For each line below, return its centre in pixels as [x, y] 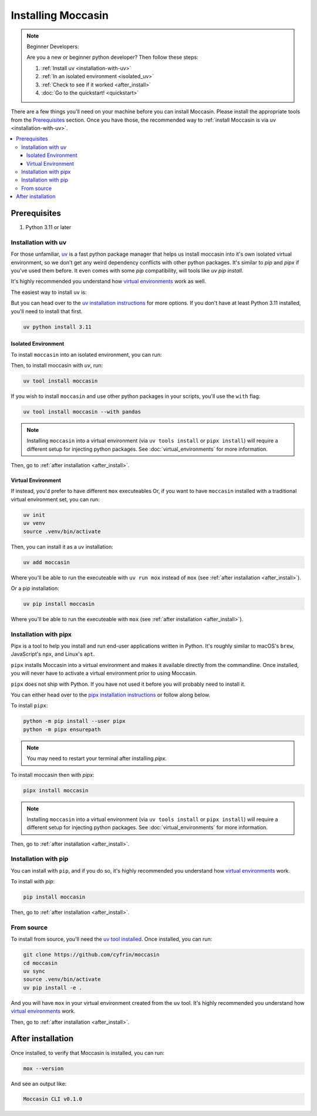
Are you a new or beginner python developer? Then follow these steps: [113, 57]
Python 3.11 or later [48, 227]
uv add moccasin [47, 562]
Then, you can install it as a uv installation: [62, 547]
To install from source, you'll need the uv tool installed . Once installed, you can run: [112, 939]
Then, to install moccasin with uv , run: [57, 365]
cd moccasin [41, 963]
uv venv [34, 523]
